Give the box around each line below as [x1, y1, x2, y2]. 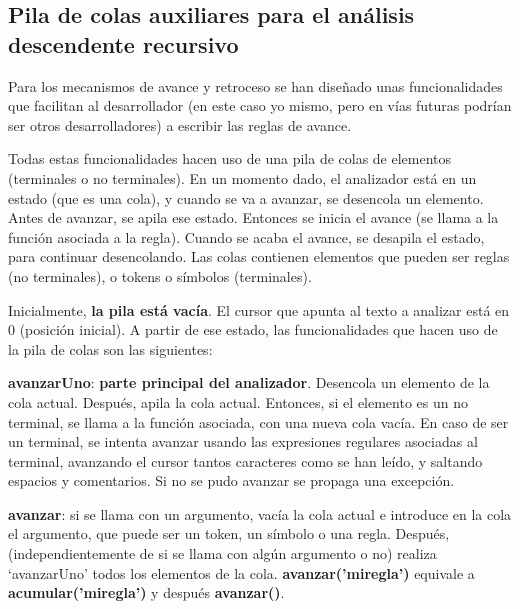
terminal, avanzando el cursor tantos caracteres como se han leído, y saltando [8, 450, 483, 471]
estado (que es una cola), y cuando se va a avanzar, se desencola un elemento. [8, 187, 484, 208]
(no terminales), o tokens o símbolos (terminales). [8, 265, 312, 286]
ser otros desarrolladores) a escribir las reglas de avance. [8, 114, 352, 135]
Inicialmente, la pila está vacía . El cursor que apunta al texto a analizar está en [8, 299, 510, 320]
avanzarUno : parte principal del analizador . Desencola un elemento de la [8, 372, 490, 393]
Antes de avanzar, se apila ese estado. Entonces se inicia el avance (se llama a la [8, 207, 499, 228]
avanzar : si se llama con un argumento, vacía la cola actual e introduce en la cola [8, 503, 512, 524]
